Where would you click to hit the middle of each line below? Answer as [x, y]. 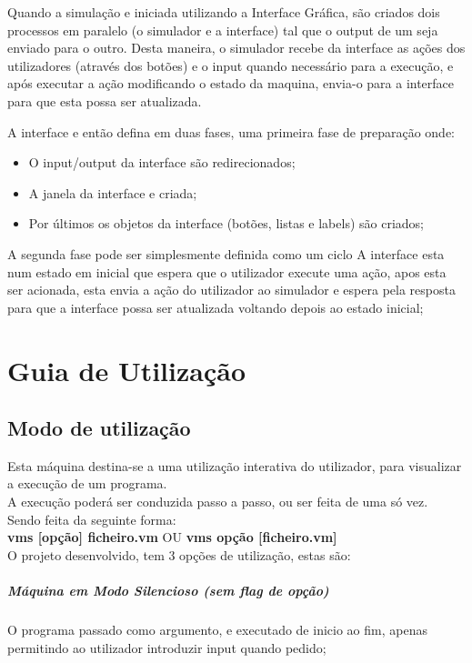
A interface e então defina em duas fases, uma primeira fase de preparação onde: [231, 131]
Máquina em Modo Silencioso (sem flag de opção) [168, 591]
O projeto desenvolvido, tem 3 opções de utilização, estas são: [179, 554]
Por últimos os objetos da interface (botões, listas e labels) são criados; [226, 223]
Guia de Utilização [126, 370]
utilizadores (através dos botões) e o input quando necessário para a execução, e [231, 65]
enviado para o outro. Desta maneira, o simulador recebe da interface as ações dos [236, 48]
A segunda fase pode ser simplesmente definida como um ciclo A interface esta [226, 253]
